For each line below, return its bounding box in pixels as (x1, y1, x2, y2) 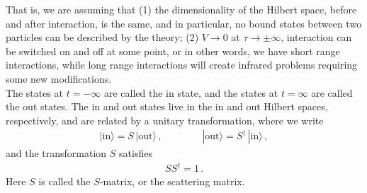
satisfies (119, 146, 152, 160)
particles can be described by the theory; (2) (6, 30, 199, 45)
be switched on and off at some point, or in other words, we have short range (6, 43, 340, 58)
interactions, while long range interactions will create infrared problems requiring (6, 57, 358, 72)
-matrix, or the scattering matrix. (99, 173, 245, 188)
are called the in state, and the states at (103, 85, 278, 100)
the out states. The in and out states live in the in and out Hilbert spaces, (6, 99, 328, 114)
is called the (38, 173, 91, 188)
